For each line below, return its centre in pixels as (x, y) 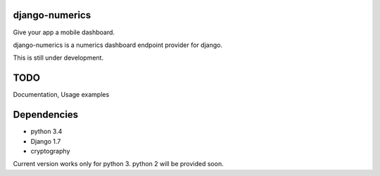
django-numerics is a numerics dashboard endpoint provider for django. (118, 45)
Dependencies (46, 115)
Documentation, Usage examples (61, 95)
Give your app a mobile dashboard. (64, 32)
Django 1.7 (46, 141)
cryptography (50, 151)
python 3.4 (46, 131)
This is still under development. (58, 58)
